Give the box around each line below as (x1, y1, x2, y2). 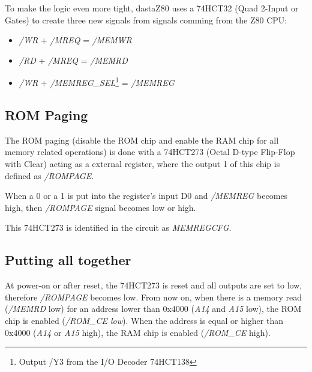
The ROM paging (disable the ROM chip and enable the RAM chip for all (5, 133, 279, 146)
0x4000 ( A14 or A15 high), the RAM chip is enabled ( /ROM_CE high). (5, 326, 271, 338)
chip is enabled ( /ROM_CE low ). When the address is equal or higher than (5, 314, 283, 326)
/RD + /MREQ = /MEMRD (19, 53, 128, 66)
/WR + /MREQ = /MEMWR (19, 34, 132, 46)
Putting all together (5, 251, 131, 269)
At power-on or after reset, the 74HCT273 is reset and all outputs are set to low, (5, 279, 302, 291)
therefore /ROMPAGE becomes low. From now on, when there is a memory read (5, 290, 302, 303)
